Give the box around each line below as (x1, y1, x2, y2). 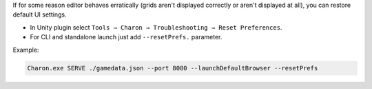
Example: (12, 46, 39, 54)
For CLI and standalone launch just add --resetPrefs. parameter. (30, 33, 223, 41)
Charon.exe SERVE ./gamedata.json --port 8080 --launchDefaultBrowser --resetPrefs (27, 64, 318, 72)
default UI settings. (12, 10, 67, 19)
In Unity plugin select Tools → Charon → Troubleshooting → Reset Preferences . (30, 23, 282, 31)
